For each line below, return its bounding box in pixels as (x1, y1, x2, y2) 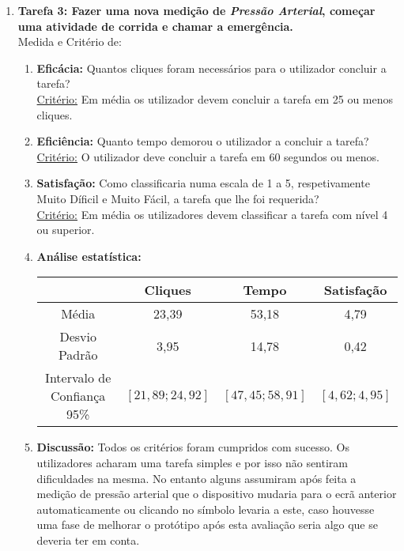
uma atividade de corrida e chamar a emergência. (17, 17, 293, 34)
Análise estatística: (36, 247, 142, 264)
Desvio (59, 327, 96, 346)
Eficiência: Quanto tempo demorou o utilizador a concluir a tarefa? (36, 133, 369, 149)
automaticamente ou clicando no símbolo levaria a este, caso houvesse (36, 500, 375, 517)
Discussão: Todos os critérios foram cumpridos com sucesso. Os (36, 439, 350, 455)
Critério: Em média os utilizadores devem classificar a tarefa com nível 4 (36, 206, 388, 222)
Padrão (58, 345, 98, 364)
